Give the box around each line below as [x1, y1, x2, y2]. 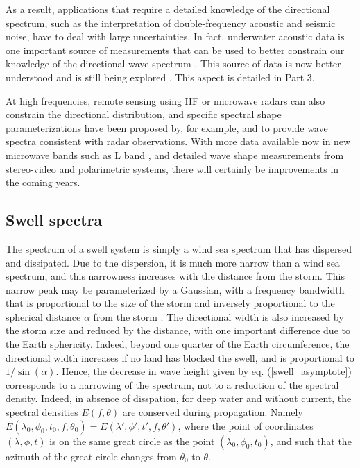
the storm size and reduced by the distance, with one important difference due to [6, 323, 350, 337]
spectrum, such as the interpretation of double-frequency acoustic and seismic [6, 15, 336, 30]
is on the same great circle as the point [49, 433, 215, 448]
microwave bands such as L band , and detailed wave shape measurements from [6, 147, 344, 162]
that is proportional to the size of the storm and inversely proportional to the [6, 296, 335, 310]
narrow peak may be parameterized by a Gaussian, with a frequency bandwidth [6, 282, 345, 296]
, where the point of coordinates [178, 418, 314, 433]
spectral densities [6, 405, 78, 419]
